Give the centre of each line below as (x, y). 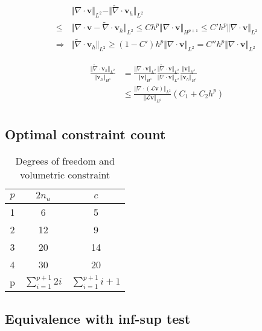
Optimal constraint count (85, 134)
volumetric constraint (65, 175)
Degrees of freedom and (65, 161)
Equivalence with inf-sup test (98, 318)
